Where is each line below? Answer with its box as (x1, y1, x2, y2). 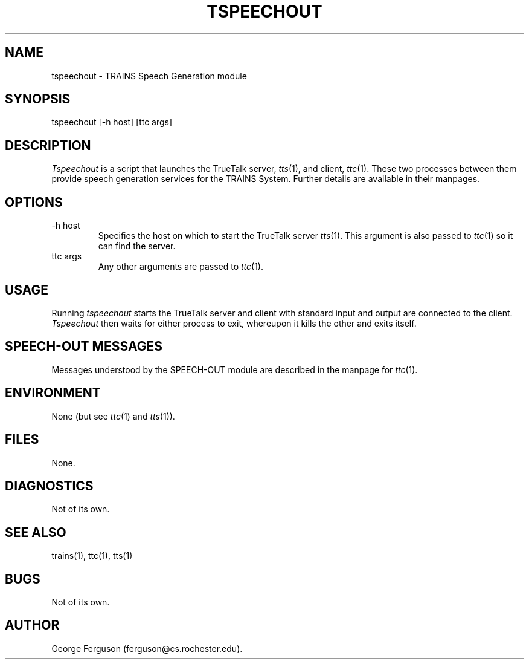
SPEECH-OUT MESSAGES (5, 339, 163, 354)
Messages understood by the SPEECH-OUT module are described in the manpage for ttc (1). (51, 364, 418, 375)
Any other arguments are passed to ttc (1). (98, 261, 263, 272)
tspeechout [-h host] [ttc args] (51, 117, 173, 128)
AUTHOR (5, 617, 60, 633)
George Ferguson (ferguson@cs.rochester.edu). (51, 643, 243, 654)
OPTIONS (5, 194, 63, 210)
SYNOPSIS (5, 91, 71, 107)
